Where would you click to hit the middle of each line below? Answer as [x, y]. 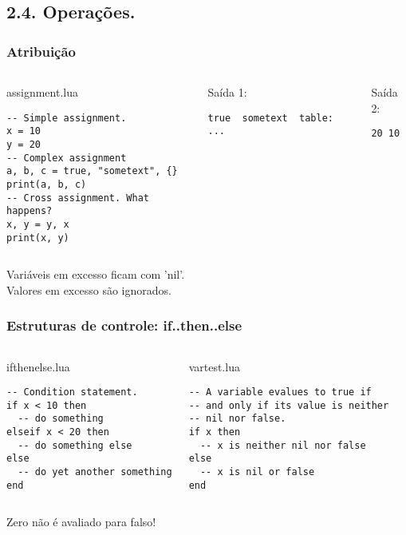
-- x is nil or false [257, 472]
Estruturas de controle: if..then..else [124, 325]
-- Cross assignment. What [78, 198]
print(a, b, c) [47, 184]
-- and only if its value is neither [289, 405]
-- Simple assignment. [67, 118]
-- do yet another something [95, 472]
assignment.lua [42, 92]
